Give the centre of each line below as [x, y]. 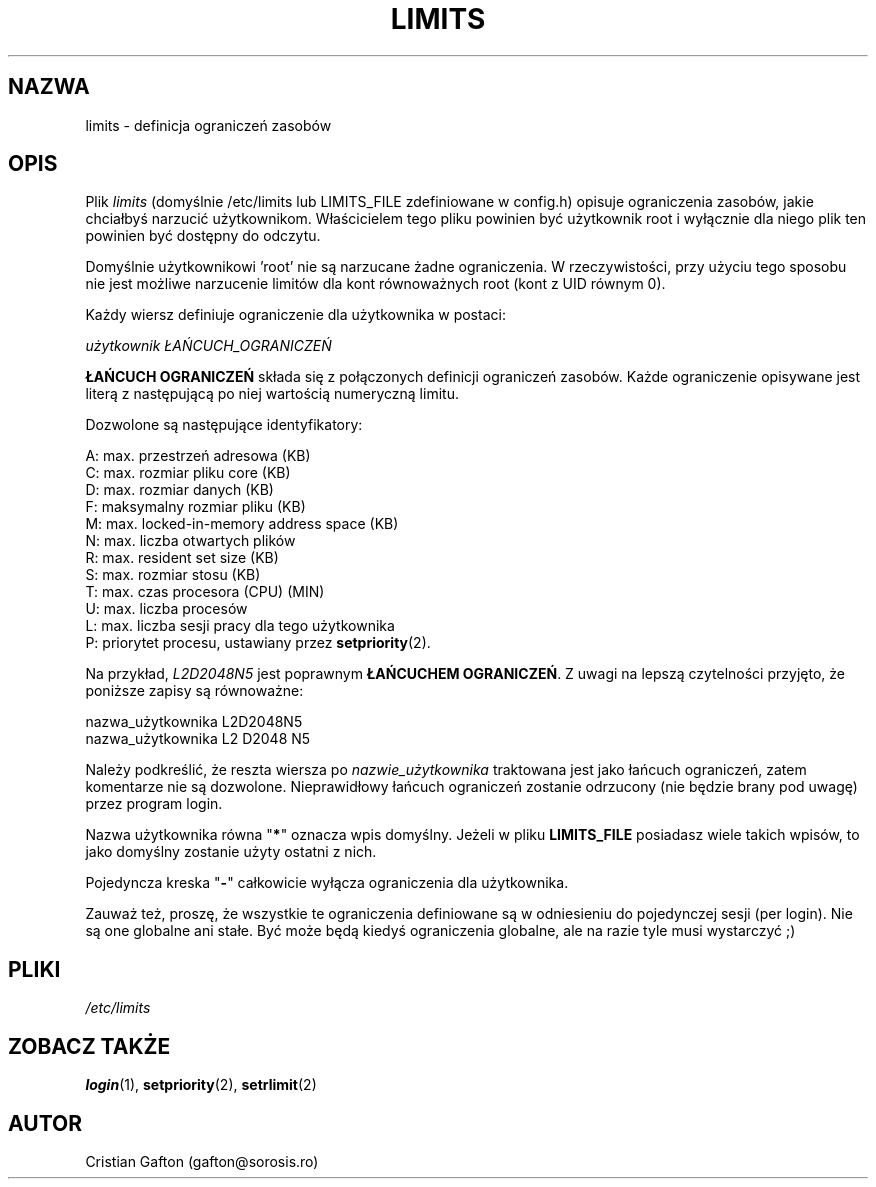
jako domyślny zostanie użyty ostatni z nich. [231, 852]
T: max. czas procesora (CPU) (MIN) [205, 592]
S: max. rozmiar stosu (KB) [173, 575]
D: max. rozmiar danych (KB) [179, 490]
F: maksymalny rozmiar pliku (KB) [195, 507]
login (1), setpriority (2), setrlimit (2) [201, 1085]
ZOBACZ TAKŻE [89, 1046]
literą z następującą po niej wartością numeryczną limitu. [272, 394]
